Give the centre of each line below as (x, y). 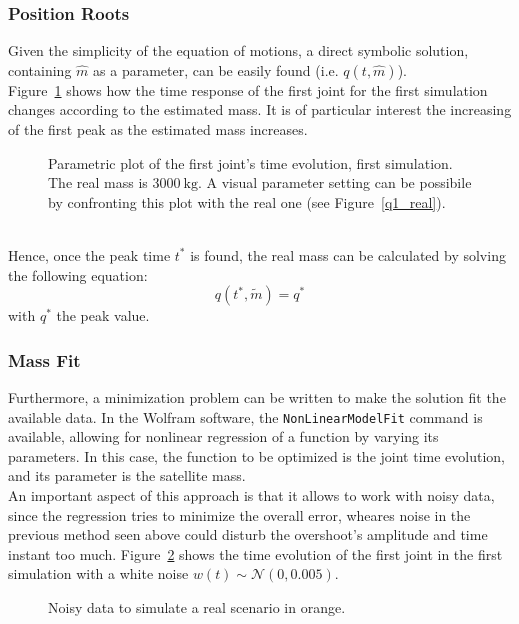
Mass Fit (44, 359)
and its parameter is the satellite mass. (127, 475)
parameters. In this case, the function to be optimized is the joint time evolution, (256, 455)
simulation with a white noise (98, 573)
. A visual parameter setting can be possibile (334, 182)
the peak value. (103, 315)
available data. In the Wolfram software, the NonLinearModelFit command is (245, 416)
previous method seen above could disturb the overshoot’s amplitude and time (248, 534)
